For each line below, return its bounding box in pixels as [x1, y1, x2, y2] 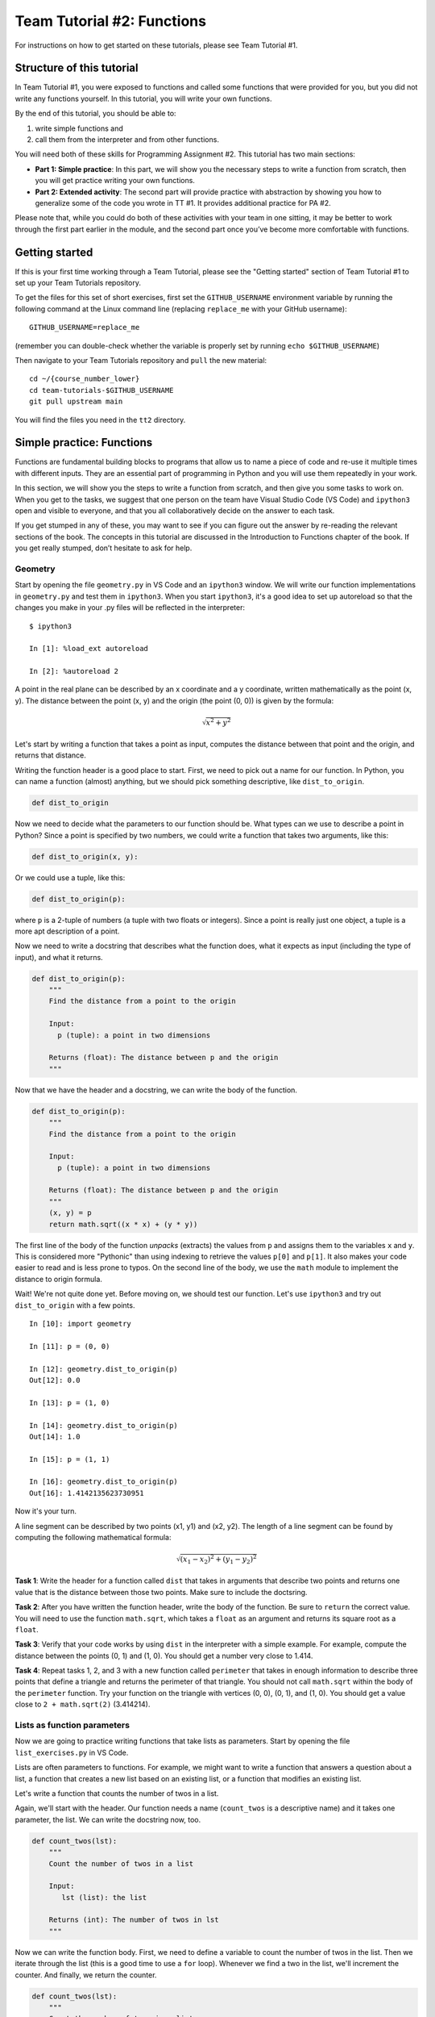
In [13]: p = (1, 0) [29, 1398, 110, 1407]
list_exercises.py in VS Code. [14, 1748, 129, 1757]
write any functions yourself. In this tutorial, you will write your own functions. [14, 94, 272, 103]
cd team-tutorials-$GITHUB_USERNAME [29, 386, 174, 395]
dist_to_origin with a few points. [14, 1300, 135, 1310]
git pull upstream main [29, 397, 123, 407]
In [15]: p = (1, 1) [29, 1455, 110, 1464]
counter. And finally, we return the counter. [14, 1969, 157, 1980]
